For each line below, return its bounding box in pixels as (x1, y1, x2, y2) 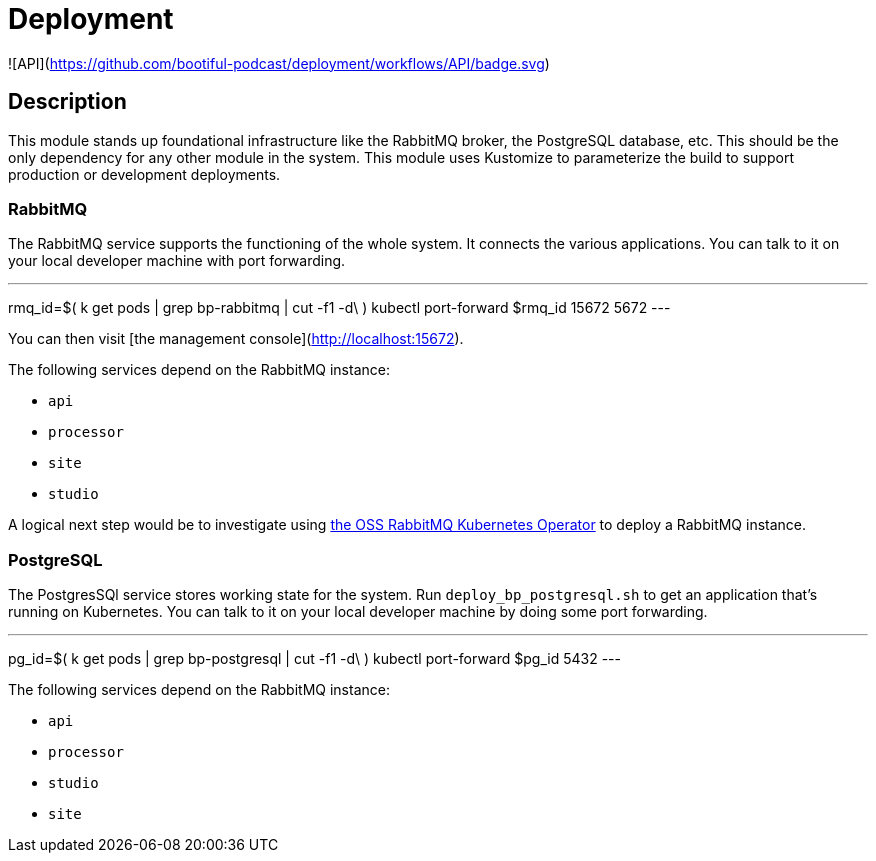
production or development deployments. (8, 165, 281, 183)
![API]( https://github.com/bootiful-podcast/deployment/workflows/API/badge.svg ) (8, 54, 550, 72)
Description (8, 89, 127, 115)
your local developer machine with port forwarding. (8, 252, 346, 270)
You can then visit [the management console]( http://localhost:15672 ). (8, 330, 464, 348)
